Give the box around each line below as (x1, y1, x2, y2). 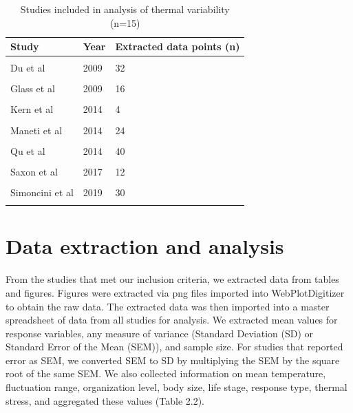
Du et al (10, 61, 45, 75)
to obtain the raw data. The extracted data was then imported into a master (6, 299, 330, 313)
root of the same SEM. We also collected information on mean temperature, (6, 366, 326, 381)
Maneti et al (10, 123, 63, 137)
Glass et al (10, 81, 55, 96)
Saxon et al (10, 164, 58, 178)
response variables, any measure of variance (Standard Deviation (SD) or (6, 326, 314, 340)
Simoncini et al (10, 184, 74, 199)
